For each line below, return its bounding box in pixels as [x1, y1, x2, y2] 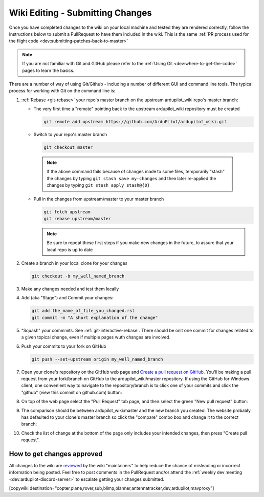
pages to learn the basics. [22, 68, 75, 73]
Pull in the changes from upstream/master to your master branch [33, 196, 164, 202]
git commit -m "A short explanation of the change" [31, 315, 158, 320]
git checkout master [44, 145, 93, 150]
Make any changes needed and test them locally [21, 286, 119, 292]
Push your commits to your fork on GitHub [21, 343, 107, 349]
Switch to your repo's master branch [33, 132, 107, 137]
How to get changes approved [9, 450, 103, 458]
